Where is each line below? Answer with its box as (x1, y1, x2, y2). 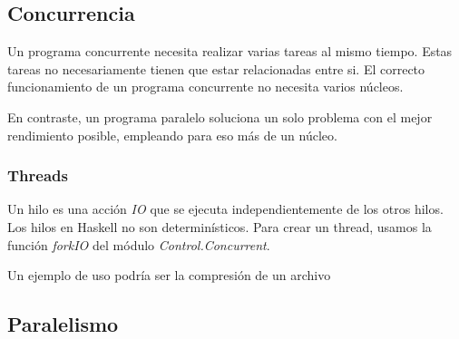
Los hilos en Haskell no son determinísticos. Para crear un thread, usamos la (7, 217, 432, 236)
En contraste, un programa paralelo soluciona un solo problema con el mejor (7, 107, 433, 126)
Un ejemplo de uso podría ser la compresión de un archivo (7, 266, 331, 285)
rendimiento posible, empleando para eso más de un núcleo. (7, 125, 337, 144)
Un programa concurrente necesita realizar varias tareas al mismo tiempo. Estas (7, 42, 453, 61)
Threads (7, 164, 68, 187)
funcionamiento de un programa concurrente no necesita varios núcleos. (7, 77, 404, 96)
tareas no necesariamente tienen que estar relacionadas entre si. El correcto (7, 59, 425, 78)
